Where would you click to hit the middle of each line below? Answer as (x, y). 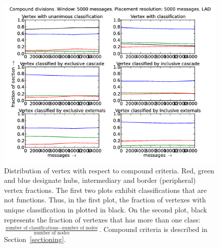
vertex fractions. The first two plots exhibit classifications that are (105, 190)
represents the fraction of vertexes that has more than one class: (102, 219)
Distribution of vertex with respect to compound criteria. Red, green (109, 170)
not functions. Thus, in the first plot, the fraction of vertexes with (105, 200)
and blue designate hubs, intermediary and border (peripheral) (100, 180)
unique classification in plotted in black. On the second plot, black (105, 209)
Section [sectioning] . (35, 239)
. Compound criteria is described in (153, 229)
